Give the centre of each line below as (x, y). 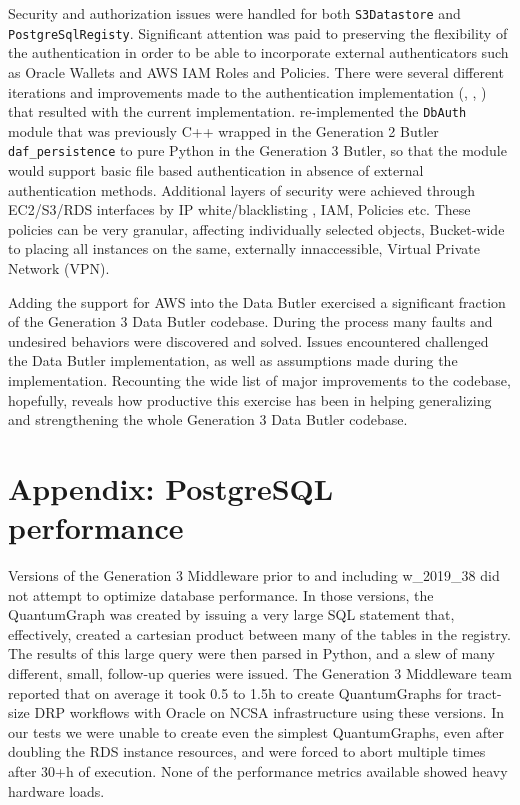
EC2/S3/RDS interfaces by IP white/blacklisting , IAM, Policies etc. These (239, 209)
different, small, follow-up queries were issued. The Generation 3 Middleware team (260, 673)
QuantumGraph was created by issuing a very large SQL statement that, (231, 614)
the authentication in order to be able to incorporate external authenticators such (258, 52)
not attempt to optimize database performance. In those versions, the (221, 594)
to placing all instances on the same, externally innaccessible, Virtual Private (244, 248)
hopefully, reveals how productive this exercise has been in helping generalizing (250, 399)
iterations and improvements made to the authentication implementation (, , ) (247, 91)
